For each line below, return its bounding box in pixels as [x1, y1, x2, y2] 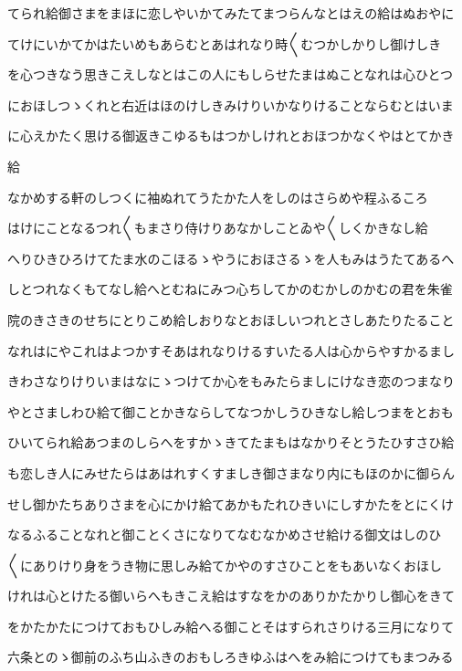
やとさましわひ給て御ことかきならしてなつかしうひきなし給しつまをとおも [7, 402, 454, 421]
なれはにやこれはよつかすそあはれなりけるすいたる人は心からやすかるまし [7, 341, 455, 360]
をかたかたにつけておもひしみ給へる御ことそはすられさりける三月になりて [7, 616, 455, 635]
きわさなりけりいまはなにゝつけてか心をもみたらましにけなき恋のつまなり [7, 372, 455, 391]
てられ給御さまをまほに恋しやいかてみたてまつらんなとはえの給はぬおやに [7, 4, 455, 22]
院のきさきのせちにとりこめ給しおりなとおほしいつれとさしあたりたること [7, 309, 455, 329]
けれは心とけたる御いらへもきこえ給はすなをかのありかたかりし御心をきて [7, 586, 455, 605]
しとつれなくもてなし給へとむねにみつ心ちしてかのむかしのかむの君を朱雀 [7, 279, 453, 299]
